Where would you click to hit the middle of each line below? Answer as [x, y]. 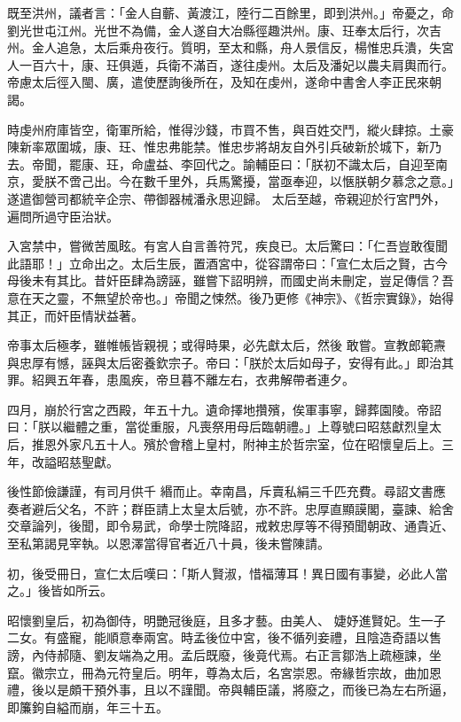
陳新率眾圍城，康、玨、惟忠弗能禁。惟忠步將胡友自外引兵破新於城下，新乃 [224, 147]
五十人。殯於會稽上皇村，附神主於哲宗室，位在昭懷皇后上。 [267, 444]
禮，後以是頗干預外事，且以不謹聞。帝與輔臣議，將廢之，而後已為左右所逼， [230, 690]
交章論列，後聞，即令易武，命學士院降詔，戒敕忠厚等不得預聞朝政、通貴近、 [230, 526]
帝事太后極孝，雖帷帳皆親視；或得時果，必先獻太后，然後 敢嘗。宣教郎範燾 [227, 345]
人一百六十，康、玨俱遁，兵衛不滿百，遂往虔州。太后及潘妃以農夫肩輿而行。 [230, 64]
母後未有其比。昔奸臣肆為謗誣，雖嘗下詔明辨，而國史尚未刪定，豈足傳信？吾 [230, 280]
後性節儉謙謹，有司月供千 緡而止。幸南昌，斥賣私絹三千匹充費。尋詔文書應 [227, 491]
